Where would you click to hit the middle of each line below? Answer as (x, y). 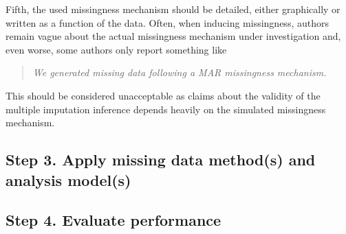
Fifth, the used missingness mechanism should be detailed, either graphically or (173, 9)
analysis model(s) (68, 179)
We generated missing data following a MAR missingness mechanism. (180, 72)
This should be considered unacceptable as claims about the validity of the (163, 95)
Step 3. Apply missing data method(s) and (161, 160)
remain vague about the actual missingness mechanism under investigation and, (173, 36)
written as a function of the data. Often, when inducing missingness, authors (167, 22)
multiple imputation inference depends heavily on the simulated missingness (166, 109)
